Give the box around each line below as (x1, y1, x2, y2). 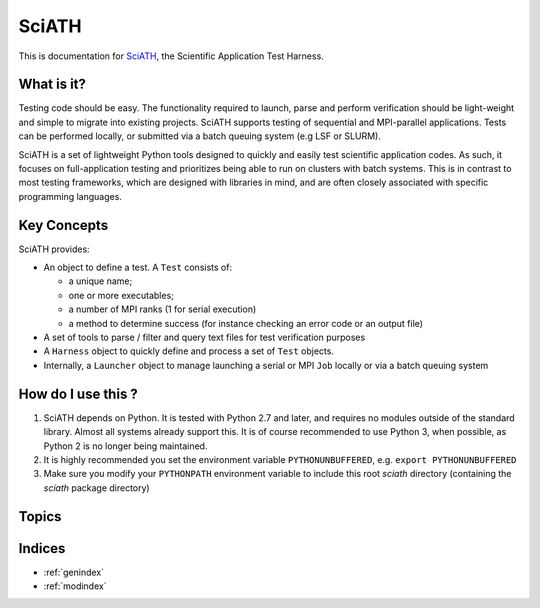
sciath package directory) (43, 481, 150, 494)
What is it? (18, 76, 87, 93)
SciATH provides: (18, 243, 90, 255)
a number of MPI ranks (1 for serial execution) (68, 303, 257, 315)
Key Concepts (18, 216, 109, 234)
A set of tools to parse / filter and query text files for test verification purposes (43, 331, 366, 344)
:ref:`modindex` (43, 580, 107, 592)
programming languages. (18, 190, 122, 202)
